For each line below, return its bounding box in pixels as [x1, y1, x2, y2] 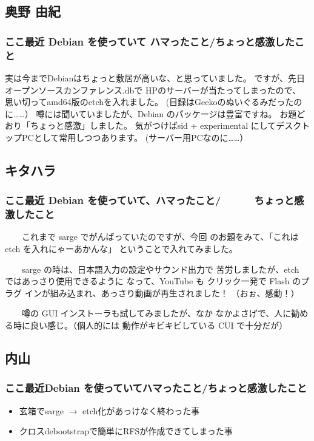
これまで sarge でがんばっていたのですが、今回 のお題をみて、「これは [21, 230, 299, 243]
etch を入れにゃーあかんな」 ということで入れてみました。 [5, 242, 238, 255]
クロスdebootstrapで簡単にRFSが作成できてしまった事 [19, 425, 233, 437]
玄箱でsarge [19, 404, 64, 417]
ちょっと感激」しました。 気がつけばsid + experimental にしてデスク [30, 119, 302, 132]
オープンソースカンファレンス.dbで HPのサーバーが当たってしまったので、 [5, 83, 301, 96]
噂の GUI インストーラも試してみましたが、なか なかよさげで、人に [21, 307, 292, 320]
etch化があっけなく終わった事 [82, 404, 200, 417]
